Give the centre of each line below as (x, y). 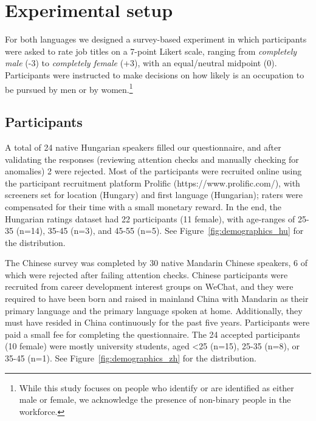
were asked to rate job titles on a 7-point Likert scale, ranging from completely (151, 51)
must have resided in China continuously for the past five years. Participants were (157, 322)
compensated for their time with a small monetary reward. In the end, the (143, 206)
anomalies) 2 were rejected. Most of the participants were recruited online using (153, 171)
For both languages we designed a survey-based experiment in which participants (156, 39)
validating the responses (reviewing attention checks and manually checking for (152, 159)
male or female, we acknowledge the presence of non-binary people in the (155, 399)
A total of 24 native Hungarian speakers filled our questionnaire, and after (143, 147)
